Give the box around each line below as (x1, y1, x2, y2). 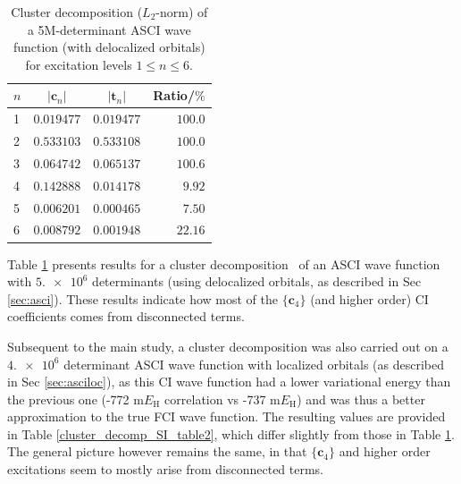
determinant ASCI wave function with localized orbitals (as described (63, 354, 445, 373)
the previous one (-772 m (7, 389, 144, 408)
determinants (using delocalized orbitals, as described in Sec (92, 272, 422, 291)
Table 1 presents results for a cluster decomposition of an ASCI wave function (7, 254, 440, 273)
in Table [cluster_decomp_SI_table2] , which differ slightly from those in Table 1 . (7, 424, 455, 443)
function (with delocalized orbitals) (13, 38, 205, 56)
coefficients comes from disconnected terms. (7, 307, 245, 326)
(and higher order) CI (310, 289, 429, 308)
